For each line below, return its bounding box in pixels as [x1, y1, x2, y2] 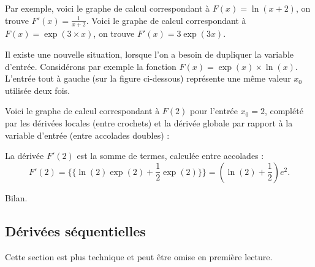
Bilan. [5, 191, 28, 204]
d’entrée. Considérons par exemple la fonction [5, 60, 176, 72]
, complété [264, 104, 303, 117]
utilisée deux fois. [5, 83, 70, 96]
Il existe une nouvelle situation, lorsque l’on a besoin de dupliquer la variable [5, 48, 294, 61]
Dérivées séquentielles [5, 221, 146, 240]
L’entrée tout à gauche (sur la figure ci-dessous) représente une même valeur [5, 72, 291, 85]
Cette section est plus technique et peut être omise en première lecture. [5, 250, 273, 263]
